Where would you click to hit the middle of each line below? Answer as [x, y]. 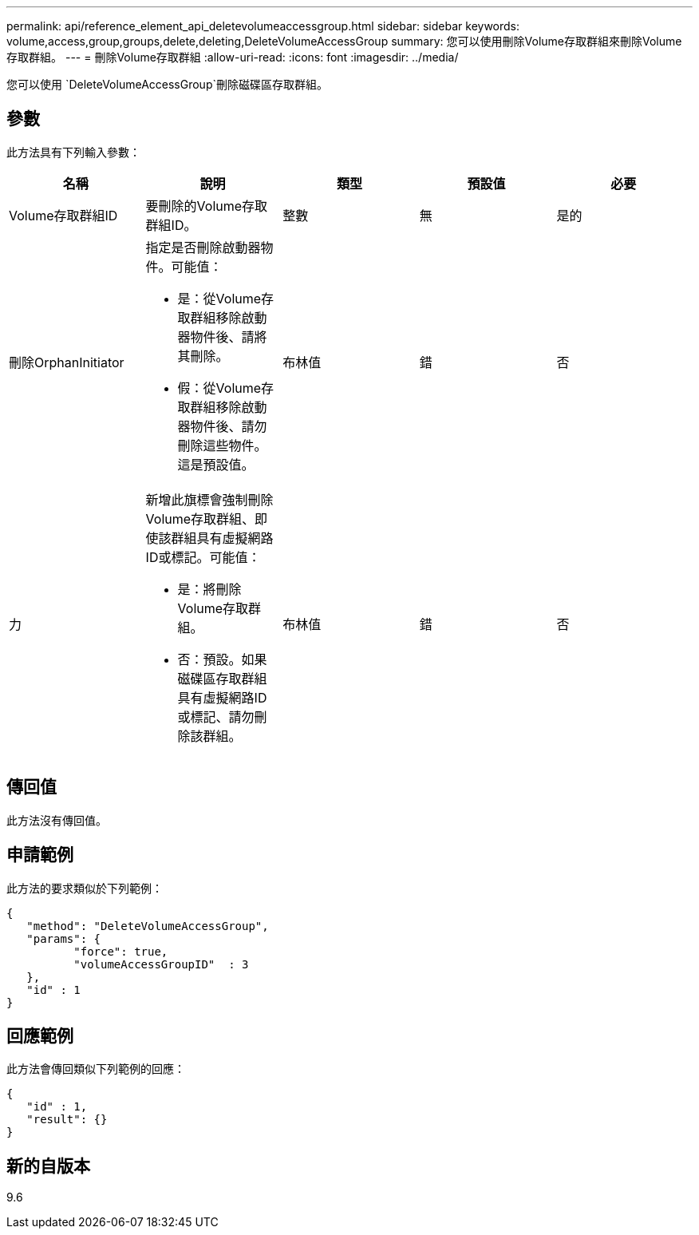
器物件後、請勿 [222, 426]
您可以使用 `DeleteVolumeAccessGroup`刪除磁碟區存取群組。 [167, 84]
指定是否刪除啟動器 [203, 247]
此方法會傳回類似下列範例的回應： [96, 1069]
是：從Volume [219, 298]
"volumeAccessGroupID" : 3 [161, 964]
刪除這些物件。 [222, 445]
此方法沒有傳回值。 [57, 820]
